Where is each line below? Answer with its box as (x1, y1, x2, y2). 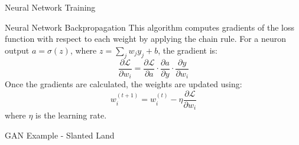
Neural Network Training (5, 1, 96, 13)
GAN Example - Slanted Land (5, 128, 115, 141)
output (5, 44, 30, 56)
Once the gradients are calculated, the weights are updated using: (5, 78, 242, 90)
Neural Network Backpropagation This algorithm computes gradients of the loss (5, 21, 294, 33)
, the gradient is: (158, 44, 217, 56)
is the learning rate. (35, 109, 107, 121)
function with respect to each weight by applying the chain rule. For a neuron (5, 32, 287, 45)
